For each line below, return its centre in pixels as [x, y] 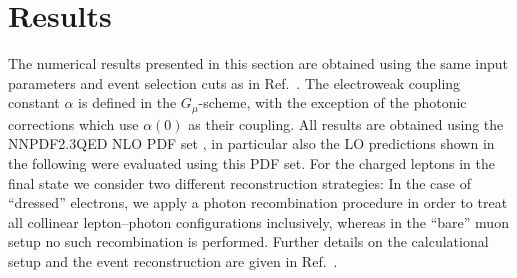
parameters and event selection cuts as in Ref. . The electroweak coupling [234, 82]
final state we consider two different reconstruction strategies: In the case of [239, 182]
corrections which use [73, 123]
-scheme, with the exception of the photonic [332, 102]
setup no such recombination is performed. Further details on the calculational [248, 241]
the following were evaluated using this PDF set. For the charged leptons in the [251, 162]
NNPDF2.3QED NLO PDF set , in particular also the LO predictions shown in [251, 143]
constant [34, 102]
